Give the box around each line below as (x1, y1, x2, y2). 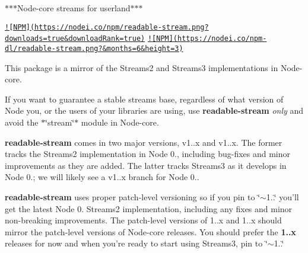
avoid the (5, 116, 39, 128)
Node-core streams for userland (17, 2, 131, 14)
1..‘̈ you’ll (266, 190, 299, 203)
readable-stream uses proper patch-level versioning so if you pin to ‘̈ (5, 190, 261, 203)
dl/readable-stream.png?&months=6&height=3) (5, 44, 183, 53)
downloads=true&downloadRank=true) (5, 34, 145, 43)
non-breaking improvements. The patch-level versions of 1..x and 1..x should (5, 214, 282, 226)
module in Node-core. (81, 116, 159, 128)
